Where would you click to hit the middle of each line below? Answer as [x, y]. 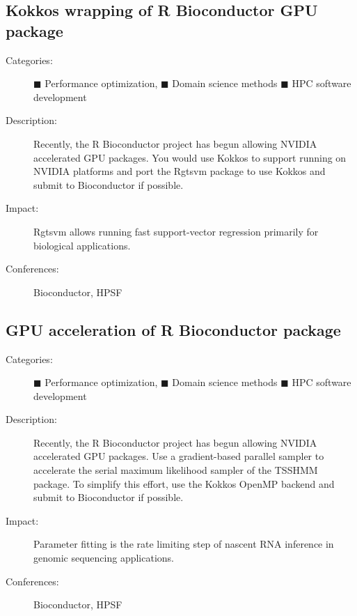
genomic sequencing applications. [104, 558]
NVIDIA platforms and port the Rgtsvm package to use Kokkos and [180, 171]
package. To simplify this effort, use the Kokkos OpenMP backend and [184, 483]
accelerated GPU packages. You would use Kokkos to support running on [190, 157]
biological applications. [82, 245]
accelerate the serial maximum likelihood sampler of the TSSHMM [176, 470]
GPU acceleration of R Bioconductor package [173, 329]
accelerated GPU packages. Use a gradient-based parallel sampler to [179, 456]
